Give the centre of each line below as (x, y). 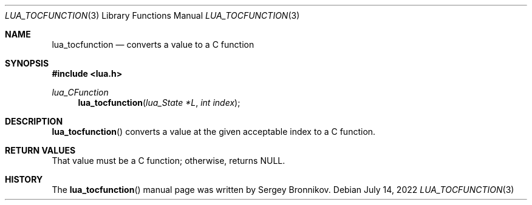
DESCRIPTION (34, 121)
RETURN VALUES (40, 150)
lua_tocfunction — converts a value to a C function (153, 44)
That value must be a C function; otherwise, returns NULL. (169, 161)
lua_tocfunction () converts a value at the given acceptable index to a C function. (214, 132)
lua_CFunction (80, 92)
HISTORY (24, 179)
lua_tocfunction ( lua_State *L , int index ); (159, 102)
